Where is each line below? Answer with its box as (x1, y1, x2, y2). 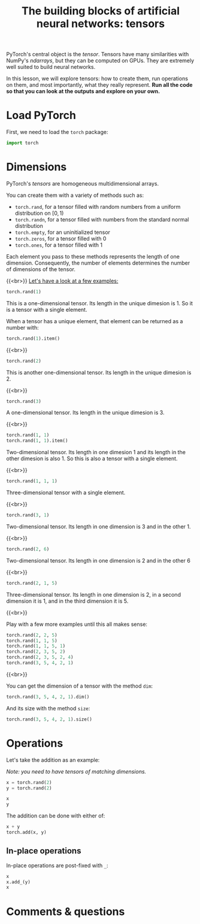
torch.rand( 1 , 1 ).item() (6, 438, 68, 444)
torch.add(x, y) (6, 829, 47, 835)
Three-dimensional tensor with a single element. (6, 489, 126, 496)
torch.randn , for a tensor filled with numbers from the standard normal (14, 215, 189, 223)
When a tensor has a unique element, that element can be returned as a (6, 317, 183, 324)
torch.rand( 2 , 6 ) (6, 546, 50, 552)
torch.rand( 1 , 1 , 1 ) (6, 478, 58, 484)
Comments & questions (6, 905, 125, 918)
